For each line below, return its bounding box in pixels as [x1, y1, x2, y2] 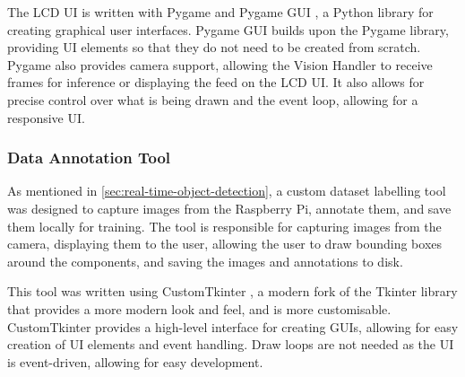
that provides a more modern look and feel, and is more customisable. [7, 299, 392, 318]
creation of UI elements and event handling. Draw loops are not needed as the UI [7, 335, 454, 354]
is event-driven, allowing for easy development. [7, 352, 263, 371]
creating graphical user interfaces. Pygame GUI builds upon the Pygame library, [7, 20, 449, 39]
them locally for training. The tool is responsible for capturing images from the [7, 216, 442, 235]
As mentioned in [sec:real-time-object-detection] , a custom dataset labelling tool [7, 181, 446, 200]
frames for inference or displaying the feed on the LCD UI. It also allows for [7, 73, 425, 92]
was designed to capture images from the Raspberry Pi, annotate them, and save [7, 198, 452, 217]
